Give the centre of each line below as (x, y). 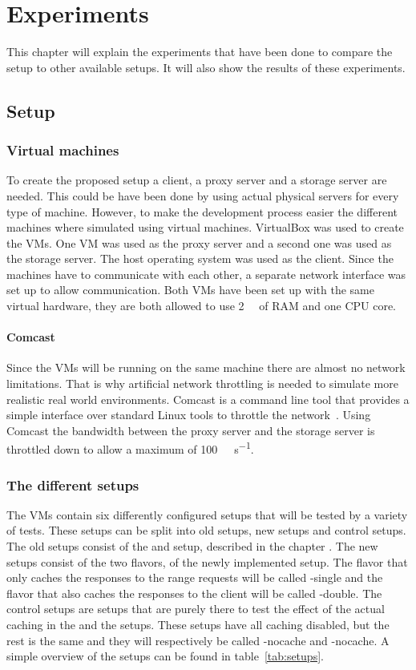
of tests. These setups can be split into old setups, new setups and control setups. (206, 530)
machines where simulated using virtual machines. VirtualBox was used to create (205, 227)
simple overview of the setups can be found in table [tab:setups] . (165, 656)
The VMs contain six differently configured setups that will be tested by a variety (207, 514)
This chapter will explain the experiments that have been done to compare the (200, 52)
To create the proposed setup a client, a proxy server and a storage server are (197, 180)
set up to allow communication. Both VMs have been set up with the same (190, 290)
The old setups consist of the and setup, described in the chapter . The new (192, 546)
